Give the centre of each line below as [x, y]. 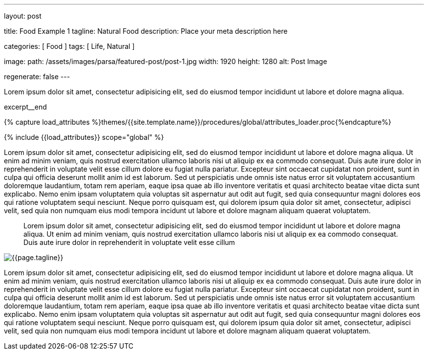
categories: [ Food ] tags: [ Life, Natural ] [69, 46]
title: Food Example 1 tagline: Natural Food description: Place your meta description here [146, 31]
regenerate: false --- [37, 77]
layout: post [23, 16]
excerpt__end [25, 107]
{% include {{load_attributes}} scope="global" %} [84, 137]
